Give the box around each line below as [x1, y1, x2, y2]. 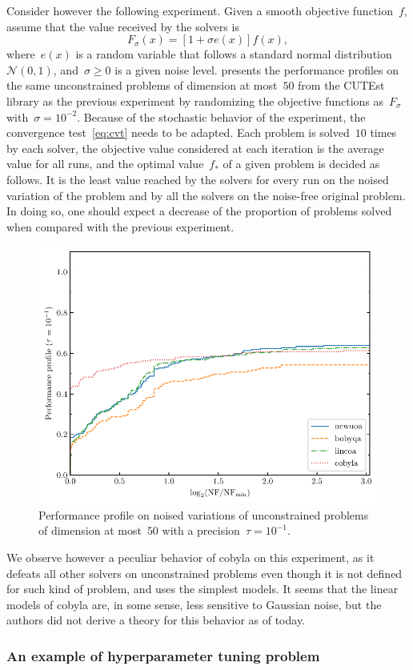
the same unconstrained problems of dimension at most [6, 77, 278, 94]
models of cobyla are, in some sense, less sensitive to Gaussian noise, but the [6, 596, 382, 612]
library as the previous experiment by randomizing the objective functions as [6, 92, 384, 109]
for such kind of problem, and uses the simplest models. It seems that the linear [6, 580, 399, 597]
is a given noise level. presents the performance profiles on [114, 61, 399, 78]
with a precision [162, 522, 240, 539]
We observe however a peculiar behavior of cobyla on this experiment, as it [6, 548, 375, 565]
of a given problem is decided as [223, 155, 380, 172]
